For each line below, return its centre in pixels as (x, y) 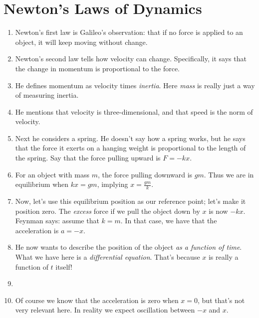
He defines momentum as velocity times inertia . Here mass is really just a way (135, 85)
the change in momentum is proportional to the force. (97, 68)
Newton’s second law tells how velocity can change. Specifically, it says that (131, 59)
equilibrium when (42, 184)
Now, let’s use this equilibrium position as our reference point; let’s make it (130, 201)
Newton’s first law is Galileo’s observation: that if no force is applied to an (129, 32)
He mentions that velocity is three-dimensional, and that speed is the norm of (134, 111)
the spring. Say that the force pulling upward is (88, 158)
